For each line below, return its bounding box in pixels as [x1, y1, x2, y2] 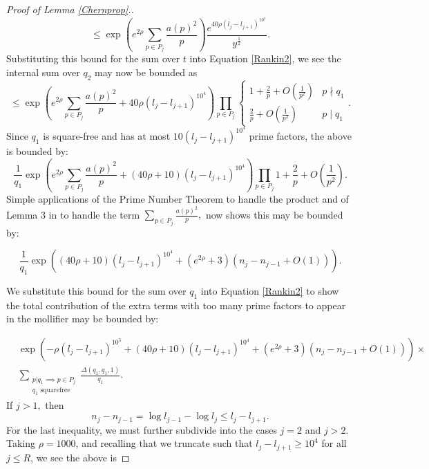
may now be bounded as [94, 64, 198, 79]
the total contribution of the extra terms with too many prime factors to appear [6, 297, 346, 312]
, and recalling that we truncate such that [75, 436, 253, 450]
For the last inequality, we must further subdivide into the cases [6, 422, 277, 436]
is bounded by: [6, 144, 68, 158]
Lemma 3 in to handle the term [6, 207, 140, 221]
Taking [6, 436, 36, 450]
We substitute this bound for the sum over [6, 283, 187, 297]
